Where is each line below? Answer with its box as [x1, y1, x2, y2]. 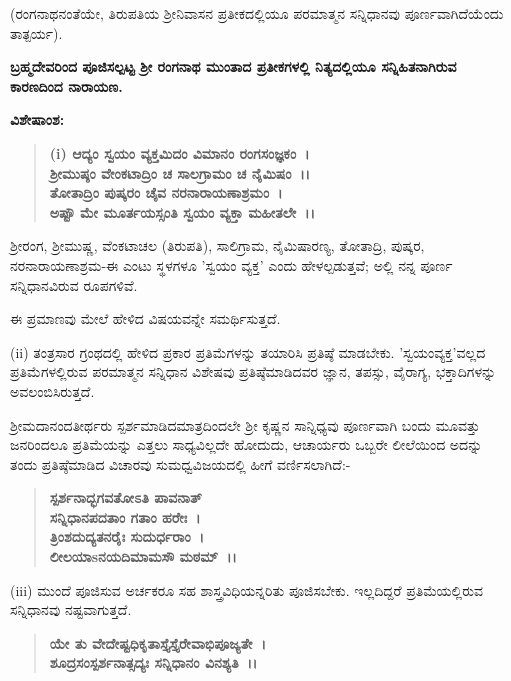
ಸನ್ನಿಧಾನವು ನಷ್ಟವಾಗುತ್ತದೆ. [10, 599, 132, 620]
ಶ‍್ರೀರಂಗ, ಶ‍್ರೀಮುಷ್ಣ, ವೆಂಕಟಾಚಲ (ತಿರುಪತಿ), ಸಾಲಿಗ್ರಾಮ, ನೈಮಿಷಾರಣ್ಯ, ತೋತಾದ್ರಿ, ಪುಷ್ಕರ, [10, 235, 425, 256]
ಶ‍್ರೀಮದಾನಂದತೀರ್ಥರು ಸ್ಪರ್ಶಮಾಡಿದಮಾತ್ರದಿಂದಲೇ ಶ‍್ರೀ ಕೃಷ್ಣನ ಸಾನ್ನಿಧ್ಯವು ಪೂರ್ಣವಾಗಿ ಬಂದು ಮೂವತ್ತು [10, 414, 480, 435]
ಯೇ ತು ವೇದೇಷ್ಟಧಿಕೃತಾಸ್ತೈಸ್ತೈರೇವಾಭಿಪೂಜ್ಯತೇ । [49, 632, 267, 653]
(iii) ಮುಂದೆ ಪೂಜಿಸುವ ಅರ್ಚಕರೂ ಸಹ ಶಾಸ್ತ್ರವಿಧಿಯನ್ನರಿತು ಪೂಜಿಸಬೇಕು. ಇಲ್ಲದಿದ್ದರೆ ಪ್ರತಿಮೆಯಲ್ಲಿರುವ [10, 579, 484, 600]
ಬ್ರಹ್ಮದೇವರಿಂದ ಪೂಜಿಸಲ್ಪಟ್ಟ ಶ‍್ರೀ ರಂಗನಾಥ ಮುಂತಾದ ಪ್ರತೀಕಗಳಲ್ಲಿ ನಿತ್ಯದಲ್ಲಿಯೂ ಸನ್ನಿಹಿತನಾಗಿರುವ [10, 56, 457, 77]
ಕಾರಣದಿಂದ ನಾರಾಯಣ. [10, 75, 123, 96]
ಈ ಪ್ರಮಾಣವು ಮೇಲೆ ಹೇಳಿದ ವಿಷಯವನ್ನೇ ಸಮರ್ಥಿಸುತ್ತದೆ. [10, 308, 281, 329]
